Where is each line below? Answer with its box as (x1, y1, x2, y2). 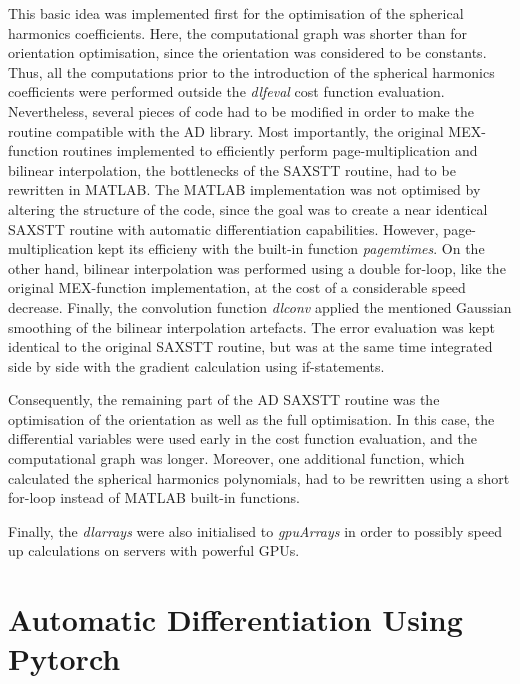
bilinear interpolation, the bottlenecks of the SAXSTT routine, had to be (8, 159, 456, 180)
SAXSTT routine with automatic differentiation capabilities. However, (8, 218, 439, 239)
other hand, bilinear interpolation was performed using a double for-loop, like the (8, 257, 506, 278)
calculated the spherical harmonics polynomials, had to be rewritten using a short (8, 467, 510, 488)
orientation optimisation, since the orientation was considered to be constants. (8, 42, 487, 63)
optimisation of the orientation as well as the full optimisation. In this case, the (8, 408, 495, 429)
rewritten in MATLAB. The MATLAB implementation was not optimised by (8, 179, 481, 200)
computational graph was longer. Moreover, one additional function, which (8, 448, 465, 469)
